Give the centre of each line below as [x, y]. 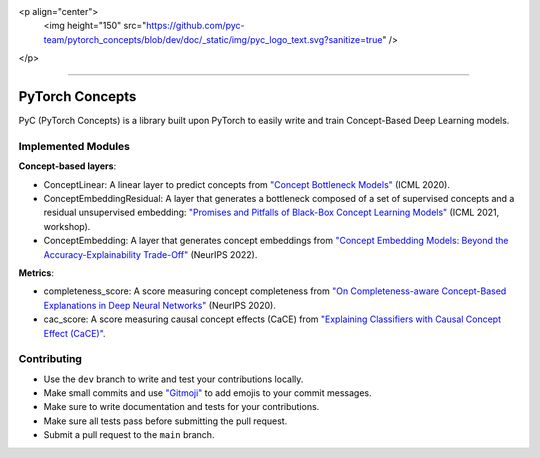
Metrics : [36, 272]
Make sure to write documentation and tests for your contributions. [181, 407]
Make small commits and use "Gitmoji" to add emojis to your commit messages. [207, 393]
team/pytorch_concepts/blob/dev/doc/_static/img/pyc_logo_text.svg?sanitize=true [213, 39]
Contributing [50, 359]
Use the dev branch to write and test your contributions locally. [173, 379]
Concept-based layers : [67, 166]
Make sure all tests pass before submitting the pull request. [165, 421]
